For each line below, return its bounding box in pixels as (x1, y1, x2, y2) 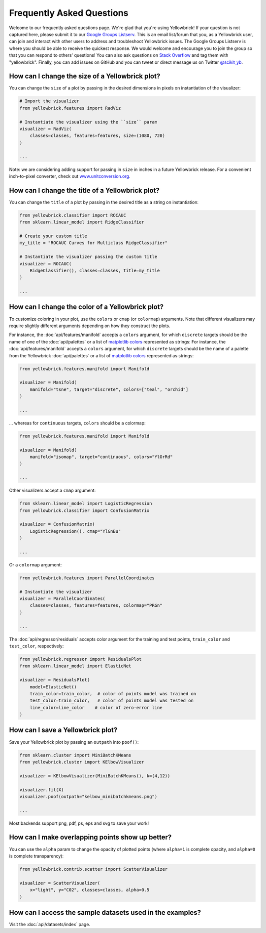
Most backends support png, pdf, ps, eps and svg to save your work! (9, 820, 149, 826)
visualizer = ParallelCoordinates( (19, 596, 105, 601)
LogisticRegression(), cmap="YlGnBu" (30, 528, 121, 534)
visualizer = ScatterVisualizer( (19, 880, 100, 886)
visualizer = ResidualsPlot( (19, 677, 90, 683)
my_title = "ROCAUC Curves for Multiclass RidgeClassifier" (19, 240, 168, 246)
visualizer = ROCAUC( (19, 261, 72, 266)
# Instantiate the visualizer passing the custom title (19, 254, 158, 259)
